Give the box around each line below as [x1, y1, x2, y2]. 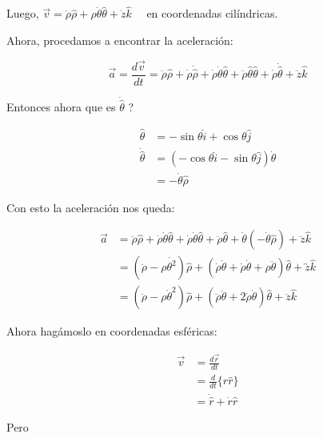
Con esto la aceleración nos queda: [6, 199, 175, 215]
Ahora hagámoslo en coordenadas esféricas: [6, 323, 217, 340]
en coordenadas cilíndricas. [146, 5, 278, 22]
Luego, [6, 5, 39, 22]
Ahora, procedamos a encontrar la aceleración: [6, 31, 233, 48]
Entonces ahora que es [6, 98, 116, 115]
